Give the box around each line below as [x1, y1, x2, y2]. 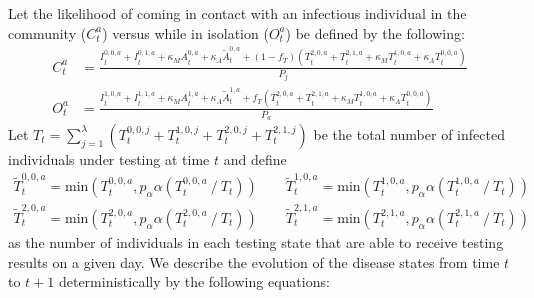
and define [223, 148, 287, 169]
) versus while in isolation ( [102, 22, 269, 43]
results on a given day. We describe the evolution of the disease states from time [8, 251, 500, 272]
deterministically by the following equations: [58, 271, 330, 292]
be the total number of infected [313, 123, 505, 144]
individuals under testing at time [8, 148, 210, 169]
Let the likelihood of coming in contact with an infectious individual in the [8, 3, 467, 23]
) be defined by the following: [285, 22, 465, 43]
